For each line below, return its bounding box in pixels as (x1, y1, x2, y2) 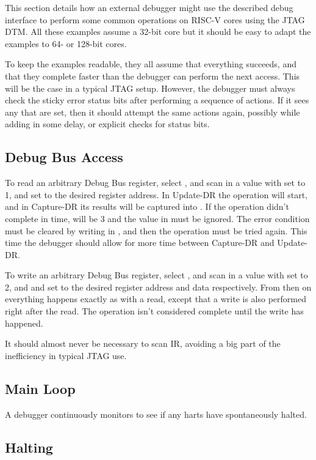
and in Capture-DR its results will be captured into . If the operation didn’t (5, 200, 289, 213)
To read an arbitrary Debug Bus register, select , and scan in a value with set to (5, 176, 306, 189)
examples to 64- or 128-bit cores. (5, 37, 127, 50)
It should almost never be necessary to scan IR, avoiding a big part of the (5, 337, 281, 350)
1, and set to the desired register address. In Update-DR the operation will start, (5, 188, 308, 201)
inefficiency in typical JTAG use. (5, 349, 127, 362)
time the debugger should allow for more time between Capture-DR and (5, 236, 275, 249)
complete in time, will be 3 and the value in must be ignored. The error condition (5, 212, 310, 224)
